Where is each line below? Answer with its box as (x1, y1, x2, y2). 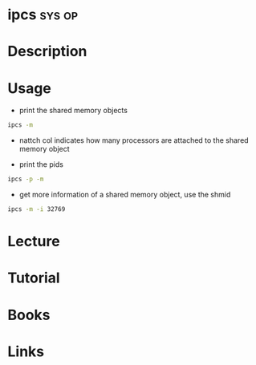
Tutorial (7, 269, 61, 287)
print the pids (18, 160, 63, 169)
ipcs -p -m (7, 175, 44, 184)
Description (7, 43, 87, 61)
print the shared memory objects (18, 106, 128, 116)
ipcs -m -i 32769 (7, 205, 66, 213)
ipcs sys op (7, 6, 78, 24)
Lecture (7, 233, 61, 250)
